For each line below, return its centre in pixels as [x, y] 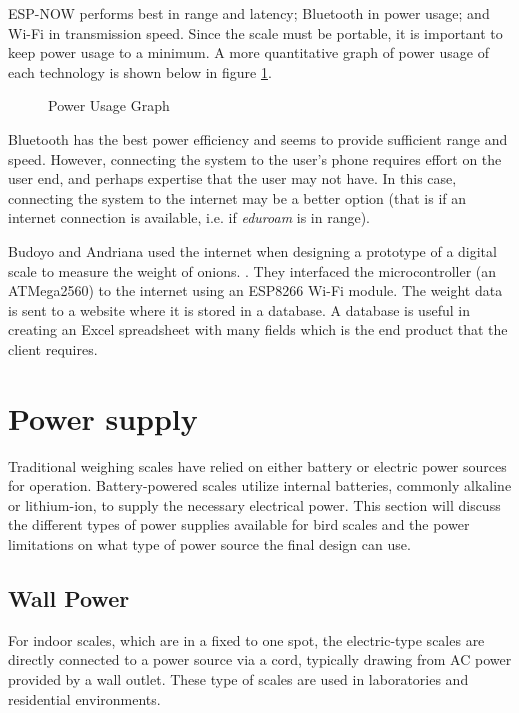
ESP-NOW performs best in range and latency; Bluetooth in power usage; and [249, 13]
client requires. [53, 348]
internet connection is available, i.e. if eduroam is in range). [189, 217]
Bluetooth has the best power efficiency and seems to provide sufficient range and [258, 138]
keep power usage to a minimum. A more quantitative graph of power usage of [248, 52]
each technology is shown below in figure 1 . [140, 71]
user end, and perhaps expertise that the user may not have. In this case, [232, 178]
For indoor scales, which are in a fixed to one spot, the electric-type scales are [246, 639]
